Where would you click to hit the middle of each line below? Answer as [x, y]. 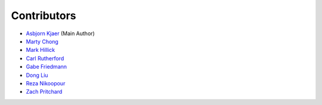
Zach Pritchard [44, 92]
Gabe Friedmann [47, 67]
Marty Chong [42, 41]
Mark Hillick [41, 50]
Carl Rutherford [45, 58]
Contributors [44, 16]
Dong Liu [37, 75]
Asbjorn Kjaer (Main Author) [60, 33]
